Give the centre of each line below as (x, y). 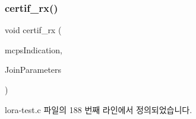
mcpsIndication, (34, 49)
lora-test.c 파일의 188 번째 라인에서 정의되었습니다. (99, 109)
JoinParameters (33, 70)
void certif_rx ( (33, 30)
